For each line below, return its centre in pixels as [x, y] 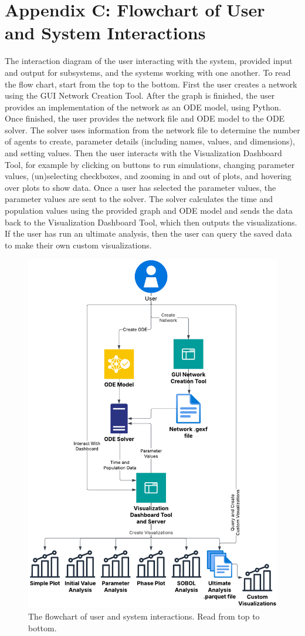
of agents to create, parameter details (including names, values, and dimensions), [150, 141]
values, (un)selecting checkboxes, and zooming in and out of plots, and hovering [148, 176]
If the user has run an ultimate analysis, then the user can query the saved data [148, 233]
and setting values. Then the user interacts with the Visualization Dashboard [143, 153]
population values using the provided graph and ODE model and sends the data [149, 211]
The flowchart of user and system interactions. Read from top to [144, 616]
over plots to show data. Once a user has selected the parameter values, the [140, 187]
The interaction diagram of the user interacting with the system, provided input [149, 61]
